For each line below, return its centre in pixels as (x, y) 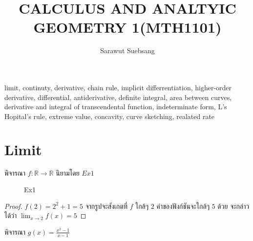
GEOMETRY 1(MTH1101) (127, 27)
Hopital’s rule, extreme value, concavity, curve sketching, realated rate (110, 116)
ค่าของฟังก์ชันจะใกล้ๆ (183, 206)
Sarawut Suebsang (127, 50)
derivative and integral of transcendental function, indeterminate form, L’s (116, 107)
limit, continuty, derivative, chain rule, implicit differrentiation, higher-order (118, 87)
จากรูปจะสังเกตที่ (106, 206)
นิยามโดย (68, 173)
